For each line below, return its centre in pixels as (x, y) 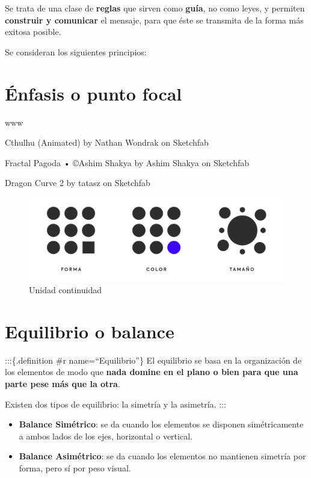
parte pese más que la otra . (63, 383)
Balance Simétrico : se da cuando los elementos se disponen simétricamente (161, 424)
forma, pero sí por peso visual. (75, 467)
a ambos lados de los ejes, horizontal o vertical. (106, 436)
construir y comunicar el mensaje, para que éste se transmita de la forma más (154, 20)
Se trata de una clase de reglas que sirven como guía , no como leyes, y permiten (155, 8)
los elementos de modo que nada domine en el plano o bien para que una (152, 372)
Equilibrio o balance (90, 331)
